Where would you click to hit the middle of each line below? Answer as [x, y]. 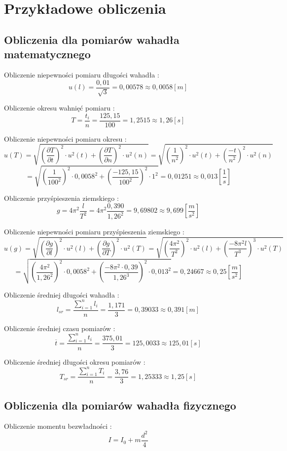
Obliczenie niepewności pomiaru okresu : [65, 138]
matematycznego [47, 54]
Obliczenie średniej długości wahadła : [62, 294]
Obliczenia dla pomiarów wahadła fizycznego [120, 405]
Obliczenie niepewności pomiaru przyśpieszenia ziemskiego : [94, 232]
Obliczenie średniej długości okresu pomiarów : [75, 361]
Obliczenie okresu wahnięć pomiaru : [59, 108]
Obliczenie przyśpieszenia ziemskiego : [61, 198]
